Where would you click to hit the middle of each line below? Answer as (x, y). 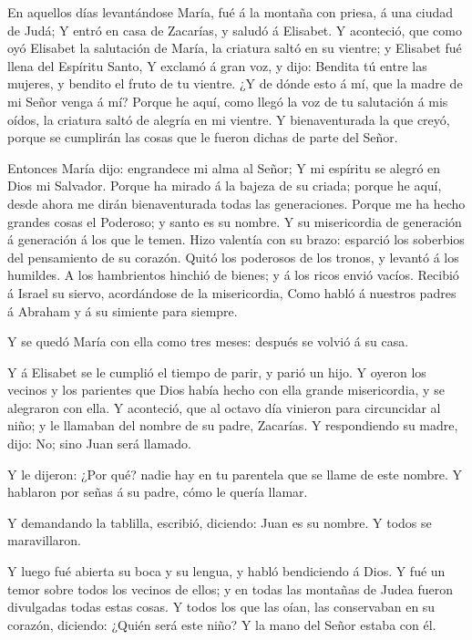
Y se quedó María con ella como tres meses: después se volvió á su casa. (208, 341)
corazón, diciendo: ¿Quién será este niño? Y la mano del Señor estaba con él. (222, 624)
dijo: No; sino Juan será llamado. (99, 444)
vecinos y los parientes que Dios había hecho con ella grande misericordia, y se (226, 390)
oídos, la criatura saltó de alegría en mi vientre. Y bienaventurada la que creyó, (229, 119)
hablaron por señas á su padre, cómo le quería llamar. (158, 492)
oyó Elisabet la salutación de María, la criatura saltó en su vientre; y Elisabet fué (235, 48)
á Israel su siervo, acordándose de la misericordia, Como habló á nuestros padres (232, 292)
